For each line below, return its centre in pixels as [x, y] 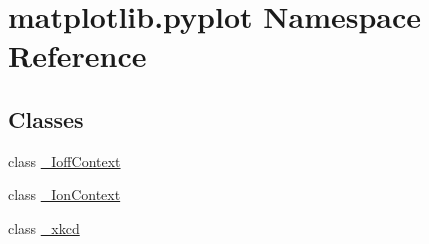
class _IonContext [64, 194]
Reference [77, 55]
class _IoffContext [64, 160]
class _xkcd [44, 227]
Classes [46, 118]
